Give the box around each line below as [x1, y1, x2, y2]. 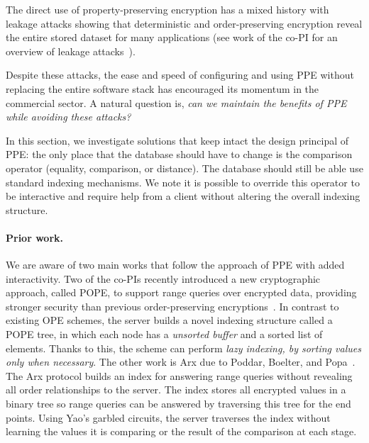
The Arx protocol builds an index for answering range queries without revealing [6, 368, 353, 383]
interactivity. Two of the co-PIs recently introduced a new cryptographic [6, 271, 321, 286]
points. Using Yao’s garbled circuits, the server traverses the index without [6, 410, 331, 425]
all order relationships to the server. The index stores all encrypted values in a [6, 382, 346, 397]
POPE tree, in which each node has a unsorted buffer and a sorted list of [6, 327, 323, 342]
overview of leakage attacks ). [6, 43, 136, 58]
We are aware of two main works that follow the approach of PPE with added [6, 257, 345, 272]
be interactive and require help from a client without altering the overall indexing [6, 189, 360, 203]
